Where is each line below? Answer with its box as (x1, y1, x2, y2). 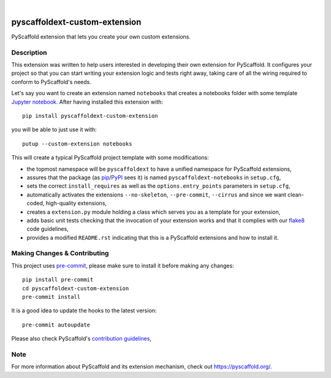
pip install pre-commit (22, 276, 94, 283)
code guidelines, (26, 225, 69, 233)
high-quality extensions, (45, 199, 107, 207)
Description (11, 48, 47, 56)
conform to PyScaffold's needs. (11, 78, 91, 85)
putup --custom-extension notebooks (22, 140, 132, 147)
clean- (287, 191, 305, 198)
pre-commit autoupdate (22, 321, 91, 328)
